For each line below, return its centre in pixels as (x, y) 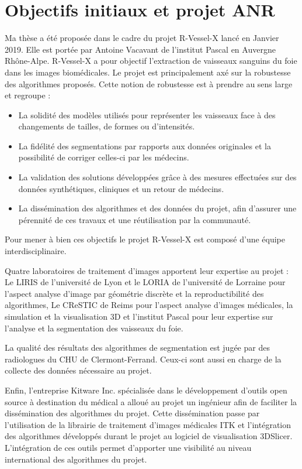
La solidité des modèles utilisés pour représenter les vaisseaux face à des (147, 114)
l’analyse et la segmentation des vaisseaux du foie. (94, 328)
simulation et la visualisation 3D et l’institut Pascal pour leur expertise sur (139, 316)
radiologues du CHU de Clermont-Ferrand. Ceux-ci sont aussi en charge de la (143, 359)
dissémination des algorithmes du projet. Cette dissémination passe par (132, 413)
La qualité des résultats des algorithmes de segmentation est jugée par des (137, 348)
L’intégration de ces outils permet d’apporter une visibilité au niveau (128, 447)
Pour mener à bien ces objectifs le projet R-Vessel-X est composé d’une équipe (145, 239)
